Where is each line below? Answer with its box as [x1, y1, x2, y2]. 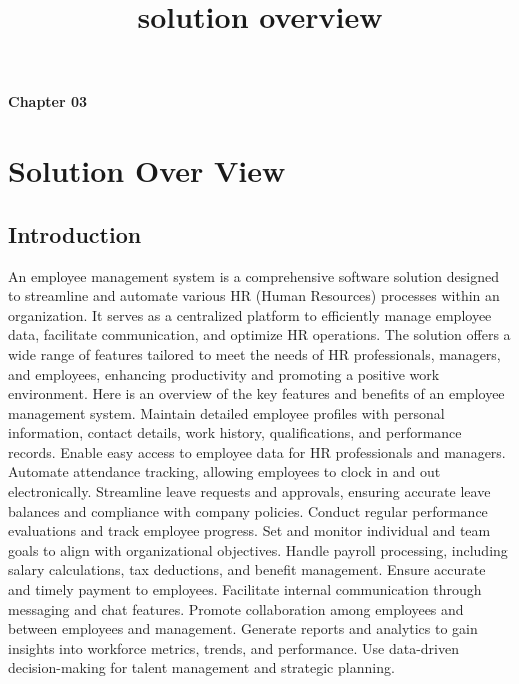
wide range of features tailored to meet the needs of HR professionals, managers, [8, 343, 501, 364]
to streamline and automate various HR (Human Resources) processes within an [8, 285, 500, 306]
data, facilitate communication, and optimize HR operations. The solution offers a [8, 324, 511, 345]
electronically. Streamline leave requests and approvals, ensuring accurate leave [8, 481, 491, 502]
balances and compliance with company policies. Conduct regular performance [8, 500, 488, 521]
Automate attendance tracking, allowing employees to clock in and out [8, 461, 441, 482]
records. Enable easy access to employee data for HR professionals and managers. [8, 441, 506, 462]
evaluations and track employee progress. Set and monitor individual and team [8, 520, 491, 541]
